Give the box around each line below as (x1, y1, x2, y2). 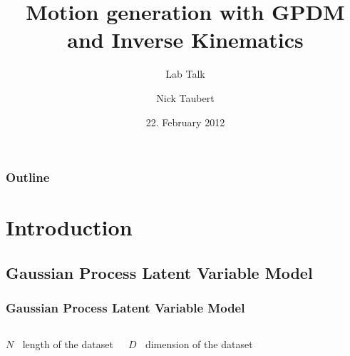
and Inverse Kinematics (67, 25, 304, 54)
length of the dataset (22, 337, 113, 352)
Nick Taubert (156, 90, 215, 105)
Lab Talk (165, 66, 205, 81)
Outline (6, 168, 50, 186)
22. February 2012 (145, 114, 225, 129)
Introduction (6, 213, 133, 242)
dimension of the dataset (145, 337, 253, 352)
